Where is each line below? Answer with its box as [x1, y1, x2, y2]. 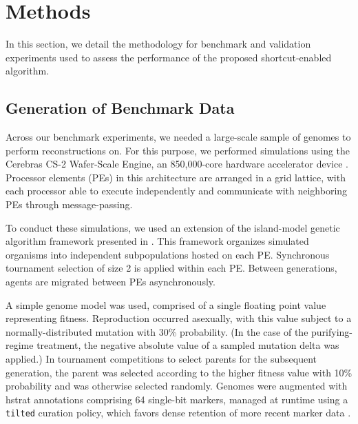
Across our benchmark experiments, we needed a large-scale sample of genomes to [6, 130, 351, 144]
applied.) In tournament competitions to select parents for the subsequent [6, 352, 317, 366]
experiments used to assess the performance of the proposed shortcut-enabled [6, 50, 332, 64]
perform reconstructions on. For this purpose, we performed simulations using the [6, 143, 350, 157]
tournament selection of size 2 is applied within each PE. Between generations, [6, 261, 337, 275]
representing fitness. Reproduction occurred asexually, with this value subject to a [6, 311, 352, 325]
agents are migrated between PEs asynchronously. [6, 274, 215, 289]
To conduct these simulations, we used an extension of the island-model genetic [6, 220, 340, 234]
